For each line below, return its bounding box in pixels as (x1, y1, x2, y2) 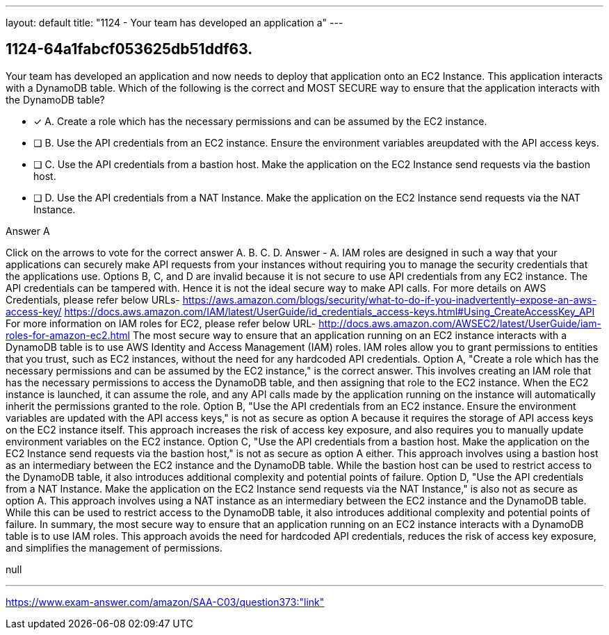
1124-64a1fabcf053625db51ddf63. (6, 40, 253, 58)
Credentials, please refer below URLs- (6, 293, 180, 306)
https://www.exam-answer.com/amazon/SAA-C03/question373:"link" (6, 595, 325, 608)
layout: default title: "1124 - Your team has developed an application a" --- (6, 17, 343, 28)
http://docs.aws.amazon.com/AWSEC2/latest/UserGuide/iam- (318, 317, 601, 329)
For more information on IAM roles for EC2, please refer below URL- (6, 317, 316, 329)
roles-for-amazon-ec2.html (6, 329, 130, 341)
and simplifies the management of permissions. (6, 541, 222, 554)
